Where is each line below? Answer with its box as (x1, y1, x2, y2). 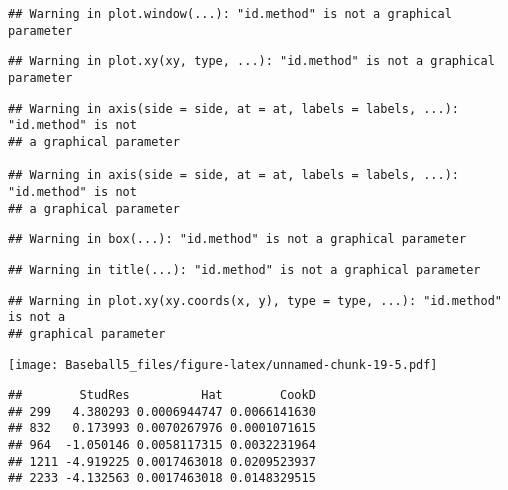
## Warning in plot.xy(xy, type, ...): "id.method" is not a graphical (8, 54, 495, 69)
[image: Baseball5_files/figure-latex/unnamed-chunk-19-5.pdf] (8, 357, 438, 372)
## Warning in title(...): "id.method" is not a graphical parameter (8, 262, 481, 277)
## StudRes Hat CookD (8, 388, 316, 403)
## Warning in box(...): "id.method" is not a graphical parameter (8, 232, 467, 247)
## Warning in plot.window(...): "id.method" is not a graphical (8, 7, 452, 21)
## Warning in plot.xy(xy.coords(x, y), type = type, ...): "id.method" (8, 293, 502, 308)
